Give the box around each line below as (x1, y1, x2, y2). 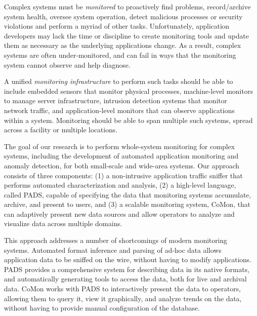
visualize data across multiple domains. (4, 218, 123, 229)
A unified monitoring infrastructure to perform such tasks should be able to (4, 76, 233, 86)
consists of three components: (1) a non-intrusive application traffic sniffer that (4, 170, 243, 180)
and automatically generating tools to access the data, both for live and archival (4, 274, 247, 284)
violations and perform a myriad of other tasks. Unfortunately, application (4, 21, 229, 31)
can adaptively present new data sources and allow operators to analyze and (4, 208, 235, 219)
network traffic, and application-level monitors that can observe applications (4, 105, 235, 115)
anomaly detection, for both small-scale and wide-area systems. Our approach (4, 160, 240, 170)
